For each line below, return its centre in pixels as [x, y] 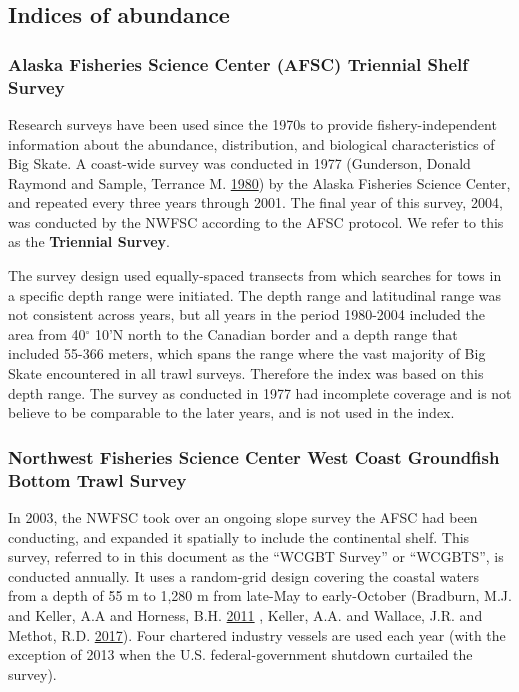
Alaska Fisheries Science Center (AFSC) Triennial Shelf [238, 63]
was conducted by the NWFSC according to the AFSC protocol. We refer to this [256, 221]
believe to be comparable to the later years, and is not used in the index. [231, 412]
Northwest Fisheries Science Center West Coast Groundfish [254, 456]
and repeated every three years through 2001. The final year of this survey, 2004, [255, 202]
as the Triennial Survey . [89, 241]
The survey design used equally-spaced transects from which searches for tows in [255, 275]
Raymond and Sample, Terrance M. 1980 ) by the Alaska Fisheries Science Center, [259, 182]
